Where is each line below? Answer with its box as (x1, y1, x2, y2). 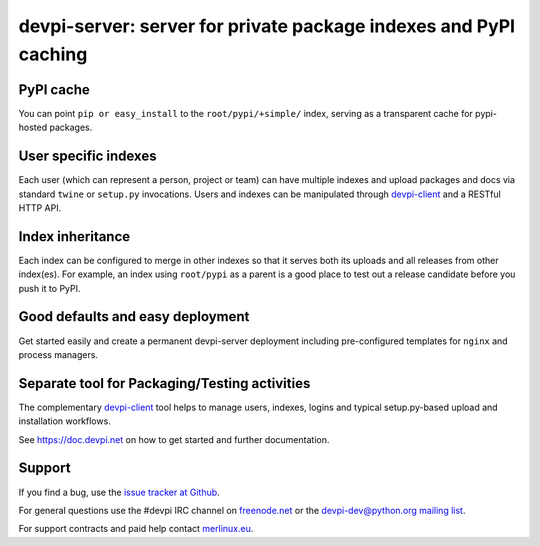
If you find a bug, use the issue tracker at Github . (18, 486, 220, 498)
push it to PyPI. (18, 282, 81, 294)
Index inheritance (18, 228, 131, 245)
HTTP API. (18, 201, 62, 214)
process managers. (18, 348, 99, 360)
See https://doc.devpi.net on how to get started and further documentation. (18, 433, 330, 445)
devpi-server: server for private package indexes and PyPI (18, 15, 515, 37)
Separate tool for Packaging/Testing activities (18, 375, 311, 392)
